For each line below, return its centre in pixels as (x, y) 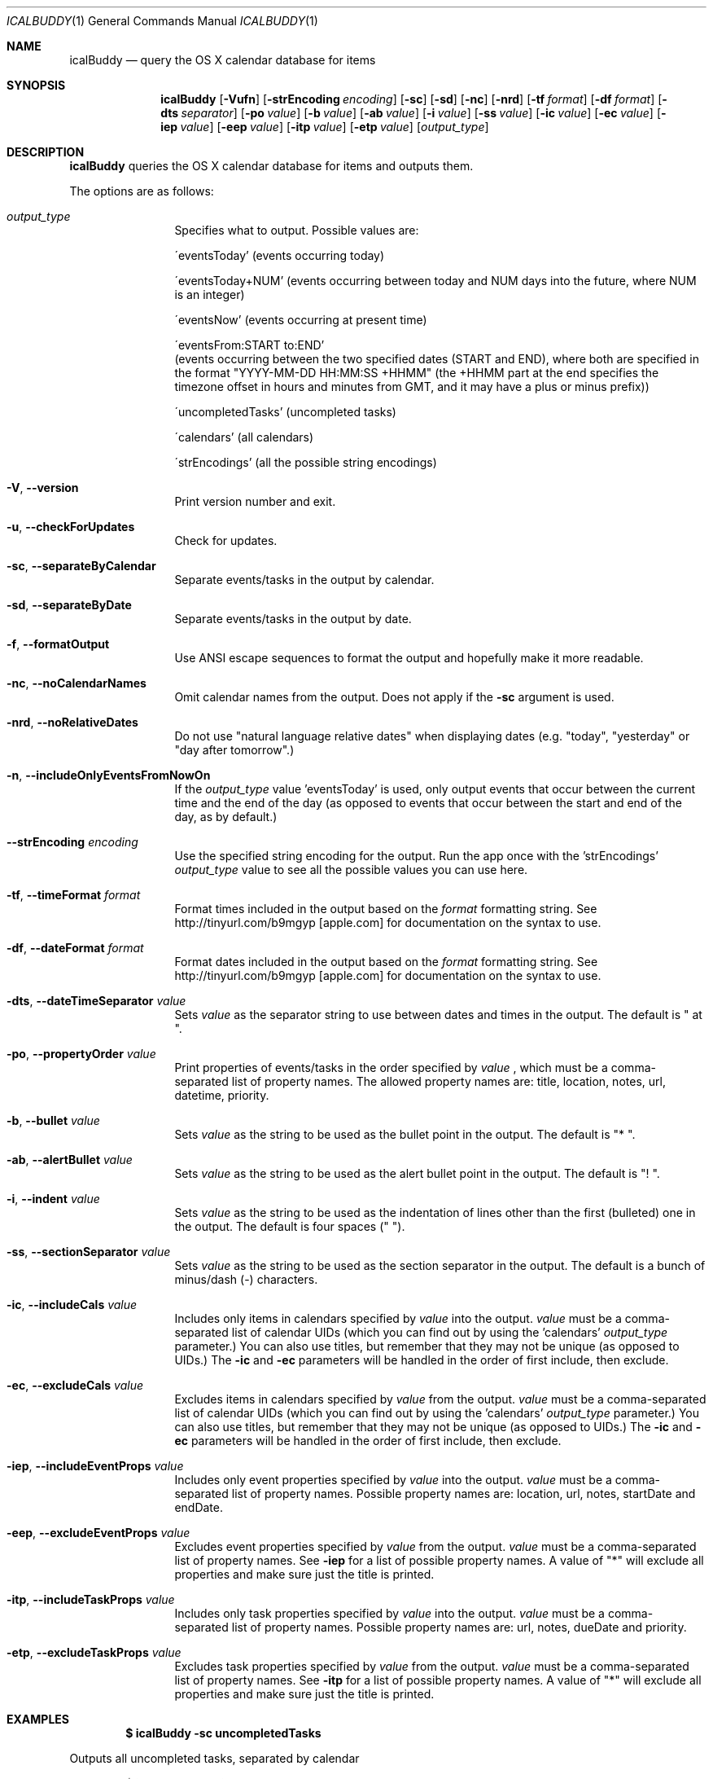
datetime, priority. (222, 1095)
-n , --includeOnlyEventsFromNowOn (109, 775)
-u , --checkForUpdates (71, 527)
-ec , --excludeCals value (75, 1385)
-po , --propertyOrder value (81, 1054)
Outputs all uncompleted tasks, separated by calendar (214, 1758)
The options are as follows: (142, 191)
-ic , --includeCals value (72, 1305)
